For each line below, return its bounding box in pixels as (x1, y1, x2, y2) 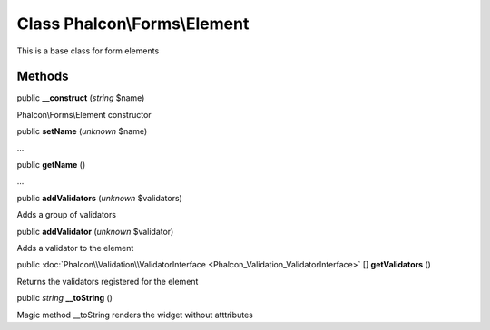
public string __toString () (16, 293, 113, 304)
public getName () (16, 160, 86, 170)
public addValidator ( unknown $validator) (16, 226, 174, 237)
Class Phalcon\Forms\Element (16, 14, 250, 34)
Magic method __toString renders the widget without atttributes (16, 309, 253, 320)
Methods (16, 69, 69, 84)
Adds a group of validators (16, 209, 117, 220)
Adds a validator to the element (16, 242, 134, 253)
